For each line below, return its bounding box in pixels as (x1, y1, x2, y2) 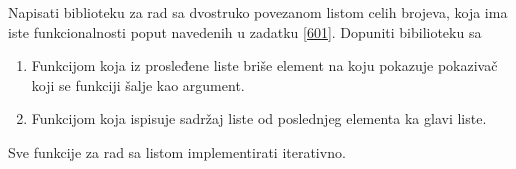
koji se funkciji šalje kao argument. (31, 74, 245, 95)
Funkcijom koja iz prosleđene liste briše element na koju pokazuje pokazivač (31, 55, 498, 76)
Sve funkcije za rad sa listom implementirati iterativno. (8, 141, 346, 162)
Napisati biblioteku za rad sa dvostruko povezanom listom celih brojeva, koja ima (8, 2, 508, 22)
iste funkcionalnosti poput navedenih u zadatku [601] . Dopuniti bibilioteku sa (8, 21, 482, 42)
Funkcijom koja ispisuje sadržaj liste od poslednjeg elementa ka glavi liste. (31, 108, 487, 129)
